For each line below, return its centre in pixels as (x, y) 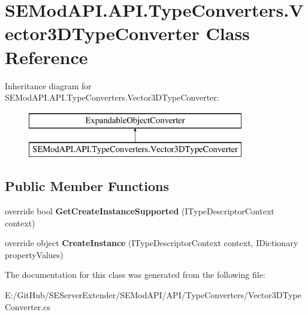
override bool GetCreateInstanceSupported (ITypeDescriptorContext (140, 211)
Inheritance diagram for (48, 85)
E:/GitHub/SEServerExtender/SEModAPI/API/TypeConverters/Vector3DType (153, 295)
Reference (46, 57)
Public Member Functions (87, 186)
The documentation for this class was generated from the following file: (135, 275)
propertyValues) (34, 254)
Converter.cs (28, 306)
